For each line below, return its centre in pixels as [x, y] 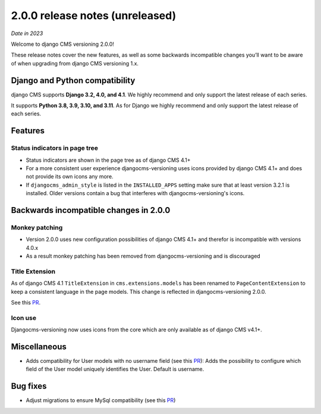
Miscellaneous [39, 346]
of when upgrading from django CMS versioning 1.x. [75, 63]
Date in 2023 [27, 33]
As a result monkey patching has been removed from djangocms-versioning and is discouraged [143, 256]
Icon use [24, 318]
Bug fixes [29, 386]
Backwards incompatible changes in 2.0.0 [91, 210]
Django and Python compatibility [73, 80]
